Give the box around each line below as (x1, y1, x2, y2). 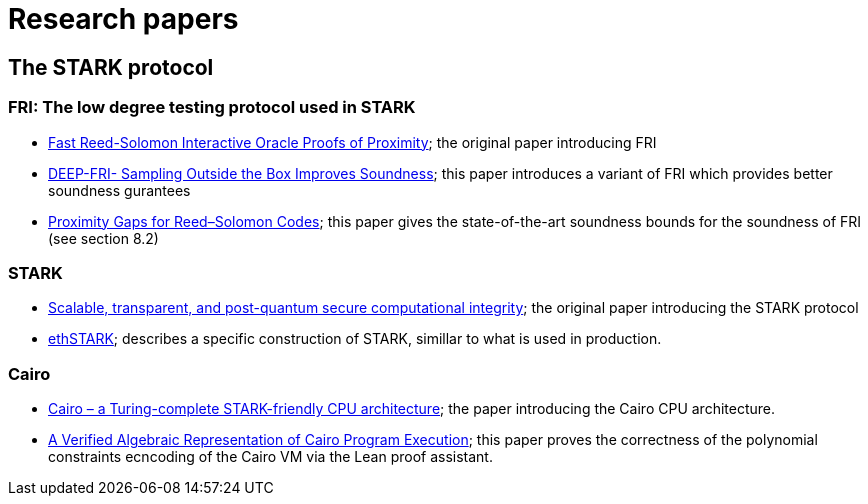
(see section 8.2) (48, 229, 159, 247)
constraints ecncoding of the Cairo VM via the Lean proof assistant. (48, 448, 493, 466)
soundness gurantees (48, 181, 191, 199)
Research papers (8, 2, 239, 36)
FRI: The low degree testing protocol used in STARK (8, 97, 416, 118)
